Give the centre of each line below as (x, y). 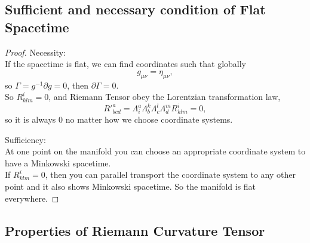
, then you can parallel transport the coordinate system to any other (170, 174)
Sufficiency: (25, 139)
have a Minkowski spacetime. (58, 162)
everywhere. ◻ (32, 198)
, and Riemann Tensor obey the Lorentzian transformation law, (165, 97)
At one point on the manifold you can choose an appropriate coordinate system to (155, 151)
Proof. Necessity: (35, 52)
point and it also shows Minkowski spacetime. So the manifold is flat (131, 186)
